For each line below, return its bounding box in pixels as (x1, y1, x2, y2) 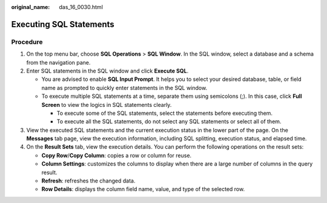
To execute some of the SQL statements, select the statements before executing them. (56, 109, 272, 117)
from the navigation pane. (26, 59, 91, 66)
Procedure (11, 37, 43, 46)
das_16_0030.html (59, 4, 103, 10)
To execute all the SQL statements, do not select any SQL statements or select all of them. (56, 118, 282, 125)
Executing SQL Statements (11, 19, 114, 30)
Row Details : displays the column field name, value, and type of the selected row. (41, 185, 245, 193)
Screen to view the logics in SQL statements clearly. (41, 101, 172, 108)
